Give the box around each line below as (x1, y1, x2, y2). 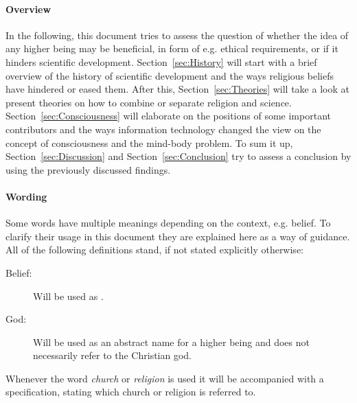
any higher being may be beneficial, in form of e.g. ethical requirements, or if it (5, 41, 338, 56)
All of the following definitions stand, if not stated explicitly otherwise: (5, 242, 303, 257)
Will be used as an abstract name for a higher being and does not (33, 334, 310, 349)
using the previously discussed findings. (5, 162, 171, 176)
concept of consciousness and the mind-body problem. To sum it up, (5, 135, 293, 150)
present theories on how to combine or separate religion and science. (5, 95, 292, 109)
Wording (5, 189, 47, 203)
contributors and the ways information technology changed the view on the (5, 122, 321, 136)
